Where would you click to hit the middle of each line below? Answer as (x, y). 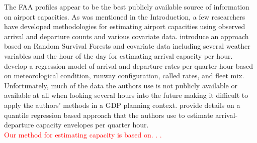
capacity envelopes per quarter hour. (92, 125)
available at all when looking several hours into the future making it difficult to (126, 95)
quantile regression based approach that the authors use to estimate (109, 115)
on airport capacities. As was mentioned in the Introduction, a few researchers (125, 16)
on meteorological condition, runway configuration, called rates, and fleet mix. (124, 76)
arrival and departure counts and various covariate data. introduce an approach (126, 36)
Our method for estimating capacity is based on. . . (83, 134)
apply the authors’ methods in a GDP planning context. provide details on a (122, 105)
